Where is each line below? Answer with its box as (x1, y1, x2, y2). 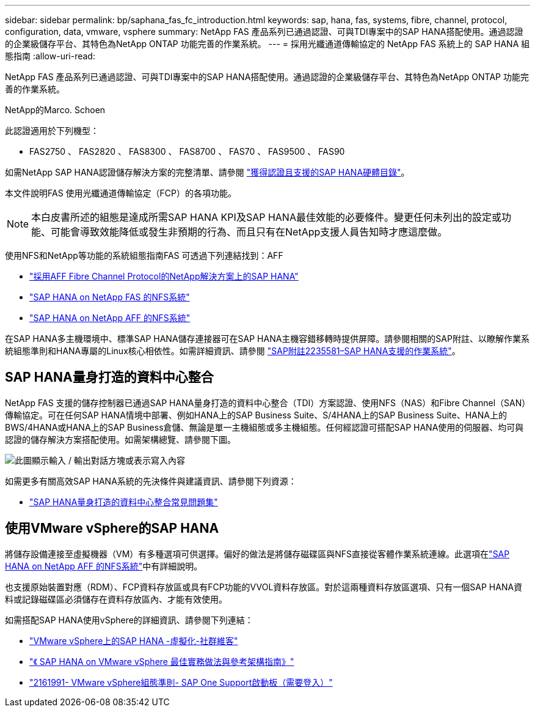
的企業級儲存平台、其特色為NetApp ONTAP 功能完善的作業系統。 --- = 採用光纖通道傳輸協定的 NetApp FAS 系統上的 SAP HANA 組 (5, 39, 530, 49)
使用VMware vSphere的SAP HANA (5, 521, 219, 536)
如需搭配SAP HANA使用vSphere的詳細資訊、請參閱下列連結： (5, 614, 253, 625)
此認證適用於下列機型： (5, 125, 99, 136)
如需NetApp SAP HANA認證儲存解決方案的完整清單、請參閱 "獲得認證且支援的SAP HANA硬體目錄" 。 (5, 167, 410, 177)
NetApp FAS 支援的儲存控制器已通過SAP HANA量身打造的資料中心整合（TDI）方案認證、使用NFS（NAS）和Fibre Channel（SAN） (5, 397, 526, 408)
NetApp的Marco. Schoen (5, 105, 106, 115)
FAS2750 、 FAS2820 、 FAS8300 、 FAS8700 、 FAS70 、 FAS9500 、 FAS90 (29, 146, 345, 157)
